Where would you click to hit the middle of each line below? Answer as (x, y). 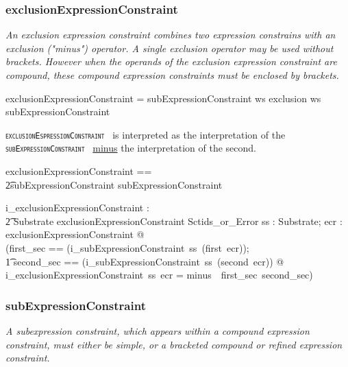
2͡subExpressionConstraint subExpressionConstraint (114, 184)
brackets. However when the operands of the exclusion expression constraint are (171, 61)
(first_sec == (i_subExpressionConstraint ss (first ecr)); (127, 248)
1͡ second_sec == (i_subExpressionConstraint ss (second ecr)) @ (145, 261)
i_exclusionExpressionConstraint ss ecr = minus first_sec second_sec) (159, 275)
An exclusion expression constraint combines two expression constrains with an (171, 35)
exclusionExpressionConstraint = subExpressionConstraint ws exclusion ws (163, 98)
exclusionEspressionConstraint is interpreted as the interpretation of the (146, 134)
